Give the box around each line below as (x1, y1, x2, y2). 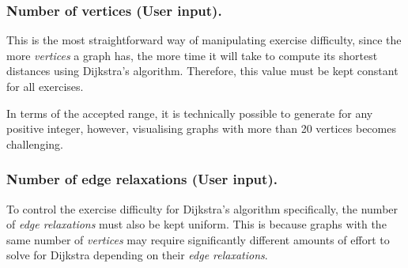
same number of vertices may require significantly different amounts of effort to (6, 231, 390, 247)
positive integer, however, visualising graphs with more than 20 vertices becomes (6, 120, 396, 137)
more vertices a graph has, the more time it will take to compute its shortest (6, 47, 378, 63)
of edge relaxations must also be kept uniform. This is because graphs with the (6, 216, 387, 232)
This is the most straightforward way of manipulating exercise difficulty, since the (6, 32, 402, 48)
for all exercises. (6, 78, 84, 94)
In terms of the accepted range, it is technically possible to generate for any (6, 104, 373, 121)
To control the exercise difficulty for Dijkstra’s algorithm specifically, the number (6, 200, 399, 217)
